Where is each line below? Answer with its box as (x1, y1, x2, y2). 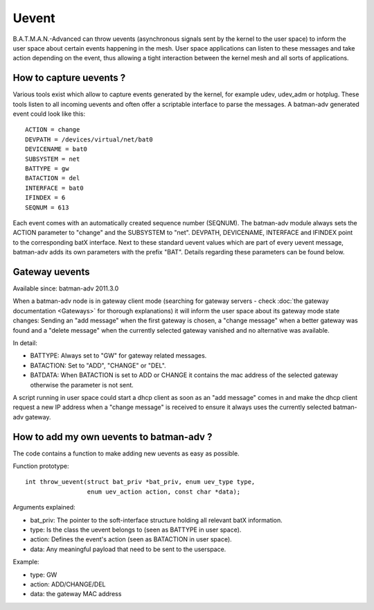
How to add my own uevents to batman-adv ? (12, 430, 213, 443)
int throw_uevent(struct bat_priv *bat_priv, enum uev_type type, (25, 478, 256, 486)
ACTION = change (25, 125, 80, 134)
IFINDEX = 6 (25, 194, 66, 202)
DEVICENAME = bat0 (25, 146, 88, 153)
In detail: (12, 338, 38, 347)
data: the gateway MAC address (30, 590, 122, 598)
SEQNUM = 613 (25, 203, 69, 211)
